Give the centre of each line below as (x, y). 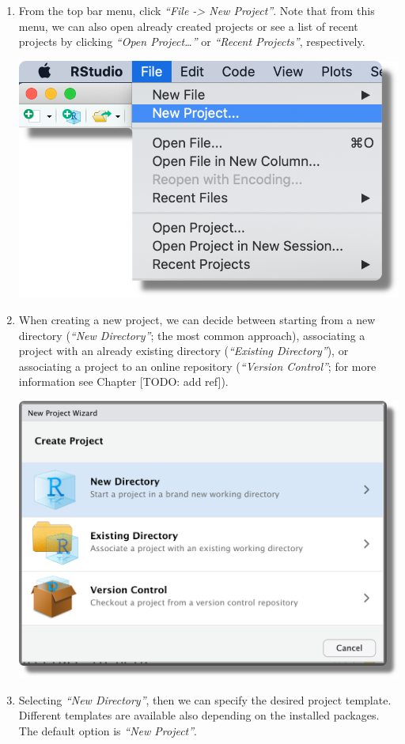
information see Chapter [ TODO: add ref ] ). (123, 381)
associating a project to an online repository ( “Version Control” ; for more (197, 366)
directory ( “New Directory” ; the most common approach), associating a (192, 335)
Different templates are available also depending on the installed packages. (199, 715)
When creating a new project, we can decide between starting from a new (197, 319)
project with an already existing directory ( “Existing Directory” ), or (184, 351)
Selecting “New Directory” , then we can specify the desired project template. (205, 699)
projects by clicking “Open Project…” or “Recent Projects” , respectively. (192, 42)
